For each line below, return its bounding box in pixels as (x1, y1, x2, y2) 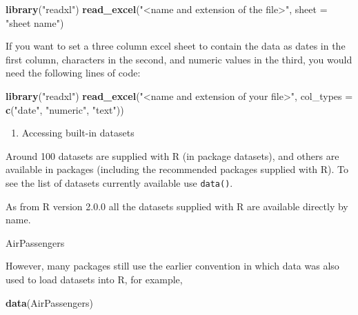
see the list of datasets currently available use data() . (6, 175, 233, 190)
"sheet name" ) (6, 15, 64, 30)
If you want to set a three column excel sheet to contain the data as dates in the (6, 39, 346, 53)
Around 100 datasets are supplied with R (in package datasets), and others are (6, 148, 339, 163)
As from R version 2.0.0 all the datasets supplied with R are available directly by (6, 199, 348, 213)
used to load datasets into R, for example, (6, 272, 183, 286)
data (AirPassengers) (6, 295, 94, 309)
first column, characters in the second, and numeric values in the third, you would (6, 52, 352, 66)
